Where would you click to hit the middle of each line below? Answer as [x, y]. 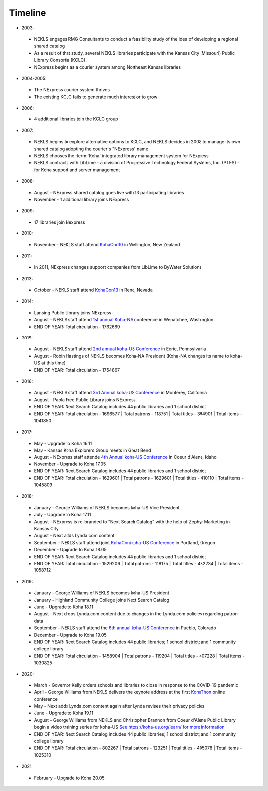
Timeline [28, 13]
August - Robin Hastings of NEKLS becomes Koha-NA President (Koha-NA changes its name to [132, 356]
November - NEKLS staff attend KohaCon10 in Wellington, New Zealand [107, 244]
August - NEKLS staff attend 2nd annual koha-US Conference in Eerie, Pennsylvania [120, 349]
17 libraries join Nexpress [60, 222]
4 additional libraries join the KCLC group [76, 119]
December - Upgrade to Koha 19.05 [70, 635]
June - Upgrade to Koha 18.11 [64, 607]
